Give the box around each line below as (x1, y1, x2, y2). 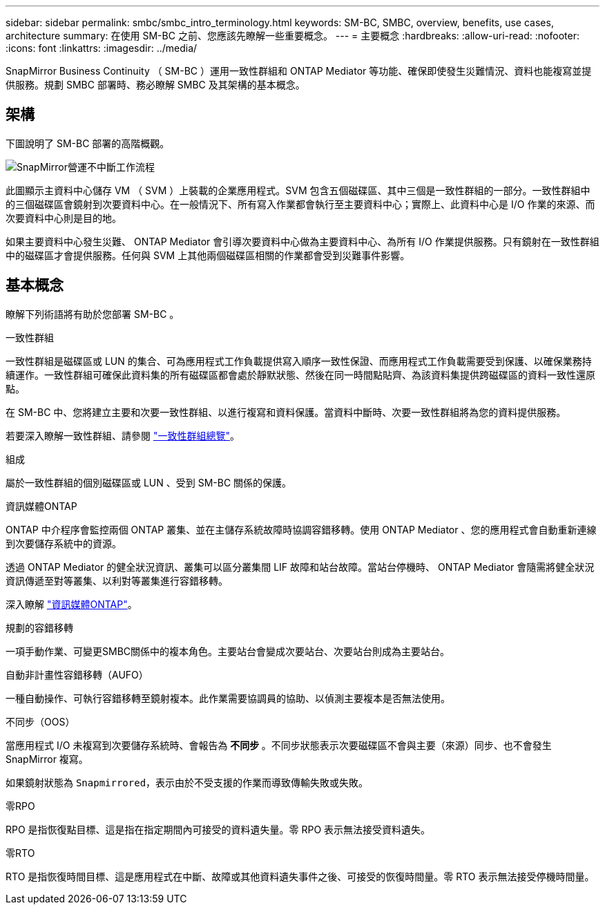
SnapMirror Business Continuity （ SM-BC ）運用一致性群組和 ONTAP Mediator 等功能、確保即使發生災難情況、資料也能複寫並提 (6, 65, 592, 77)
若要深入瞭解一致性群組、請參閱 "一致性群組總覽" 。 (6, 429, 240, 442)
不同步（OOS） (6, 715, 75, 728)
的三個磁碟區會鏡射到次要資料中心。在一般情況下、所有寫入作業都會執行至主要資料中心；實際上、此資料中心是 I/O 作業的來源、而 (6, 198, 595, 210)
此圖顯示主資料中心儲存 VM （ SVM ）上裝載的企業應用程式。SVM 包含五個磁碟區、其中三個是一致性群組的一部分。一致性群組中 (6, 184, 590, 196)
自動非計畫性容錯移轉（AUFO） (6, 668, 148, 681)
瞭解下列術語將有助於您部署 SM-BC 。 (6, 307, 180, 320)
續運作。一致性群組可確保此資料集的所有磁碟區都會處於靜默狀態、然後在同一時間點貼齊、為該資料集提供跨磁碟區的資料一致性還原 (6, 368, 595, 381)
